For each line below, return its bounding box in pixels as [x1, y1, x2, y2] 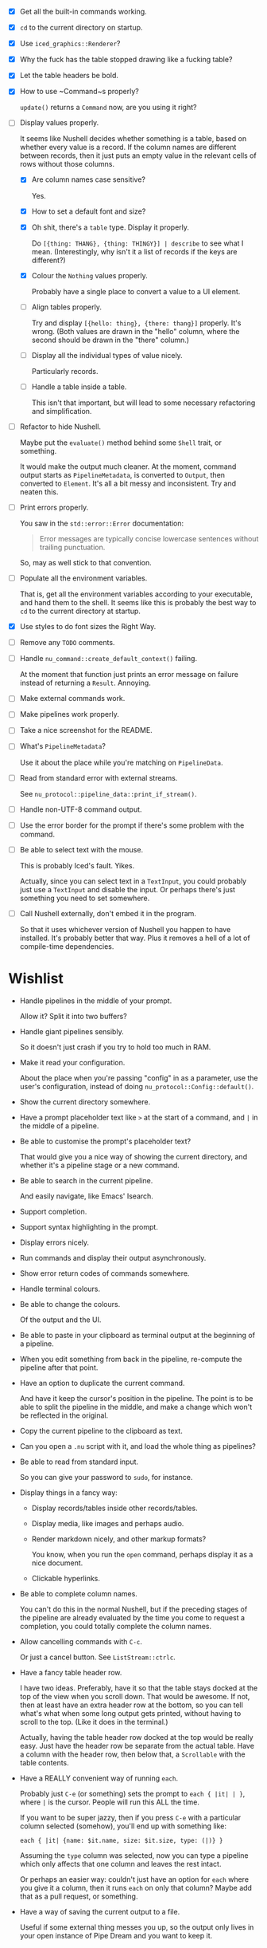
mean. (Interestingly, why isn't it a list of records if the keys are [31, 246, 238, 256]
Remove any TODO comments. [19, 638, 115, 647]
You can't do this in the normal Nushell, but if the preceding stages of [19, 1604, 248, 1614]
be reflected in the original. [19, 1411, 109, 1420]
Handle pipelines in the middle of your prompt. [19, 996, 172, 1005]
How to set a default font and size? [31, 207, 146, 216]
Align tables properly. [31, 302, 102, 312]
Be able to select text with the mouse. [19, 844, 144, 854]
